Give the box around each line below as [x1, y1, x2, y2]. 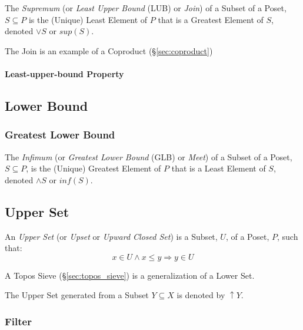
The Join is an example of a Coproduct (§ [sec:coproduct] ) [5, 44, 213, 57]
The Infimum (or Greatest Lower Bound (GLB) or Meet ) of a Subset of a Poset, [5, 150, 292, 163]
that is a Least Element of [171, 162, 266, 174]
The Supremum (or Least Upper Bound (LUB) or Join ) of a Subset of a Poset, [5, 2, 287, 14]
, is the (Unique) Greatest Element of [26, 162, 161, 174]
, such [277, 230, 298, 242]
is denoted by [177, 289, 225, 301]
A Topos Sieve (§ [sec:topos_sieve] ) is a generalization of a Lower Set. [5, 269, 255, 281]
